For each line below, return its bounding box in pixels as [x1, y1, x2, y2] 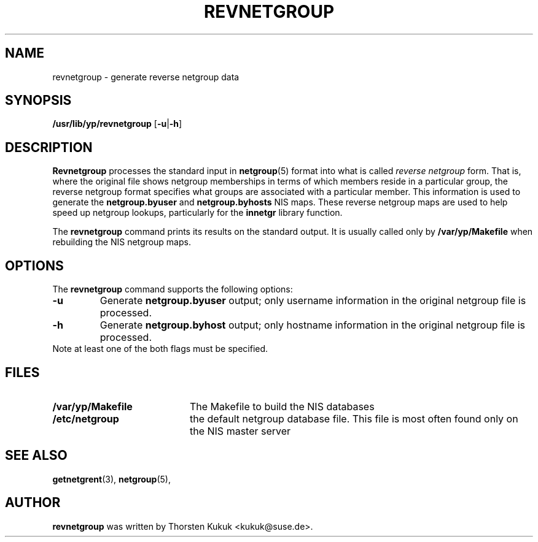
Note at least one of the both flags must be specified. [52, 343, 268, 354]
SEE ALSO [5, 448, 68, 464]
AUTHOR [5, 495, 61, 511]
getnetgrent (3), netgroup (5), [52, 473, 171, 484]
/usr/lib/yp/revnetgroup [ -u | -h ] [52, 118, 182, 129]
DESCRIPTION [5, 139, 93, 155]
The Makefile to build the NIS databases [189, 400, 375, 413]
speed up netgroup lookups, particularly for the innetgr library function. [52, 207, 343, 218]
